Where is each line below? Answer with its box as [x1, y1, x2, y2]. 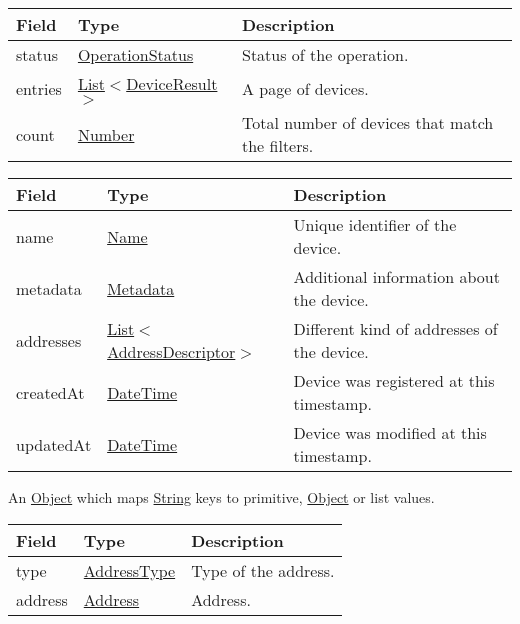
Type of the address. [191, 558, 335, 582]
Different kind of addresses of [293, 317, 498, 340]
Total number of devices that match [241, 111, 494, 134]
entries [16, 77, 62, 100]
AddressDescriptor [107, 340, 236, 363]
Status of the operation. [241, 43, 409, 66]
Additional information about [293, 265, 500, 288]
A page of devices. [241, 77, 369, 100]
